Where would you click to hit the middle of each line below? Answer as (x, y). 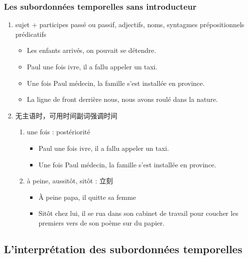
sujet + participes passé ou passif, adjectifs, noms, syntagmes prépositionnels (130, 24)
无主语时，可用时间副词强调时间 (66, 115)
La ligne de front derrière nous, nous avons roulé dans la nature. (122, 99)
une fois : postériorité (58, 132)
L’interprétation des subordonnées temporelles (123, 249)
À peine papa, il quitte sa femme (87, 197)
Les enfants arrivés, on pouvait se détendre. (91, 50)
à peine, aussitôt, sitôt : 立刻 (70, 181)
